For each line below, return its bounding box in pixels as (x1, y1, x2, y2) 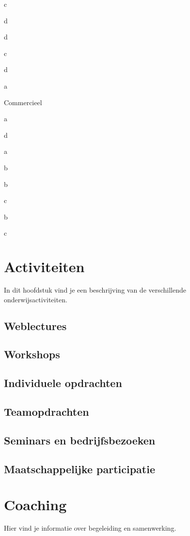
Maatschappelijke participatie (4, 461, 156, 476)
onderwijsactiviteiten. (4, 294, 67, 304)
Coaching (4, 495, 67, 515)
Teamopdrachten (4, 404, 89, 419)
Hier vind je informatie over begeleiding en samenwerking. (4, 523, 176, 533)
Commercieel (4, 97, 42, 107)
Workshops (4, 347, 60, 362)
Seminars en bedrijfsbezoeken (4, 432, 156, 447)
